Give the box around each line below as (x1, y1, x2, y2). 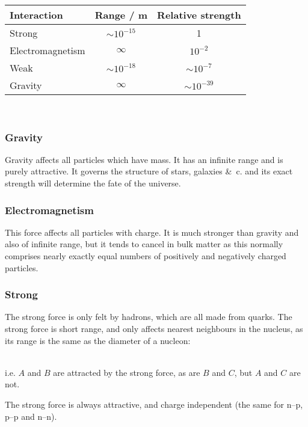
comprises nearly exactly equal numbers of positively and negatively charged (5, 250, 286, 262)
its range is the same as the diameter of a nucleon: (5, 334, 191, 346)
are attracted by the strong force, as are (53, 366, 200, 378)
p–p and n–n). (5, 410, 57, 422)
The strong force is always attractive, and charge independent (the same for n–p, (5, 398, 303, 410)
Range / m (94, 8, 148, 22)
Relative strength (157, 8, 241, 22)
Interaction (10, 8, 63, 22)
